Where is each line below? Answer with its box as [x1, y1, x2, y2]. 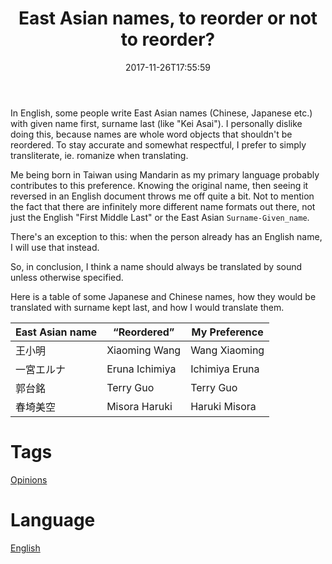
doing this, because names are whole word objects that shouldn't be [10, 128, 293, 140]
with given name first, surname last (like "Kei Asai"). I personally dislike [10, 117, 303, 129]
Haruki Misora [190, 399, 257, 413]
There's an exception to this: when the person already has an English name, [10, 230, 323, 242]
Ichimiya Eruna [190, 362, 260, 376]
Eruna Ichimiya [106, 362, 177, 376]
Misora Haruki [106, 399, 173, 413]
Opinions [10, 473, 48, 486]
